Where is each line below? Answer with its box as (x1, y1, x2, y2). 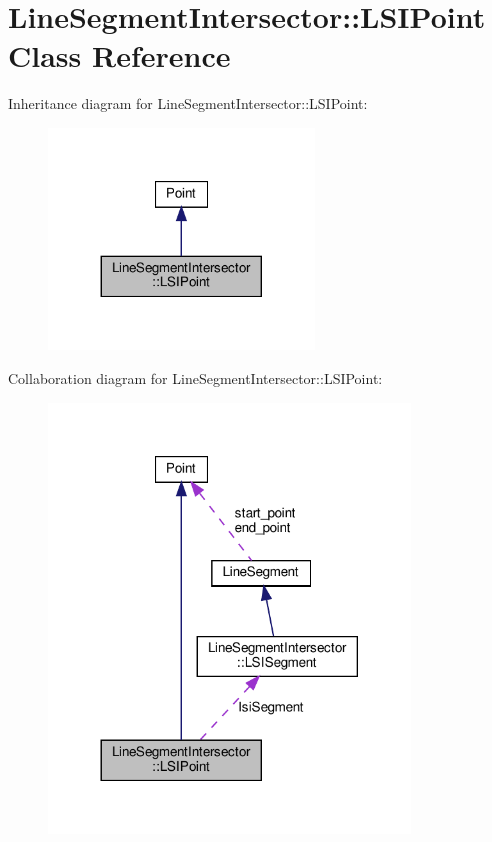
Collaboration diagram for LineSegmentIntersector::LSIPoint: (8, 368, 383, 389)
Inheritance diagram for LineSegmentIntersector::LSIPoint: (8, 93, 368, 114)
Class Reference (8, 35, 231, 76)
